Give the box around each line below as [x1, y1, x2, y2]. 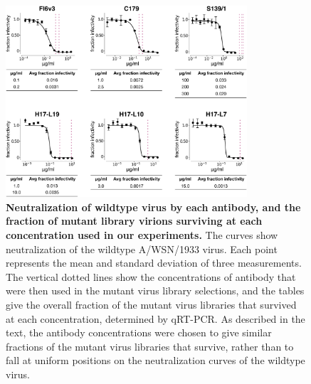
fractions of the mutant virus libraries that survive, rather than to [6, 338, 294, 353]
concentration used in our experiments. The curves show [6, 228, 278, 242]
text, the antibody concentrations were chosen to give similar [6, 325, 272, 340]
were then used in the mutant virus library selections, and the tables [6, 283, 305, 298]
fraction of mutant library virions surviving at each [6, 213, 263, 228]
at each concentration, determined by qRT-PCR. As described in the [6, 311, 305, 326]
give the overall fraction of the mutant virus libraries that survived [6, 297, 297, 312]
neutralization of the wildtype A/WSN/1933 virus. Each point [6, 241, 278, 256]
